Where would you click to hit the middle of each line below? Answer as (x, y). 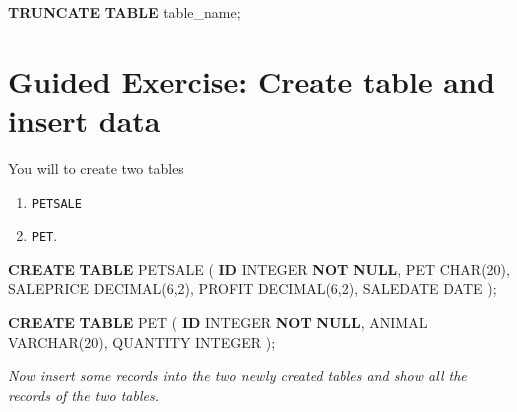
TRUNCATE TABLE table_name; (124, 12)
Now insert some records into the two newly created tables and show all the (237, 375)
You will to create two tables (96, 167)
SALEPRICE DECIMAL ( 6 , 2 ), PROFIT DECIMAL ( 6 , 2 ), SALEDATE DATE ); (252, 288)
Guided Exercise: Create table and (251, 80)
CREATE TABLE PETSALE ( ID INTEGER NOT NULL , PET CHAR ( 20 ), (259, 268)
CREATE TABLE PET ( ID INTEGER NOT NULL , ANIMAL (218, 322)
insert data (84, 119)
